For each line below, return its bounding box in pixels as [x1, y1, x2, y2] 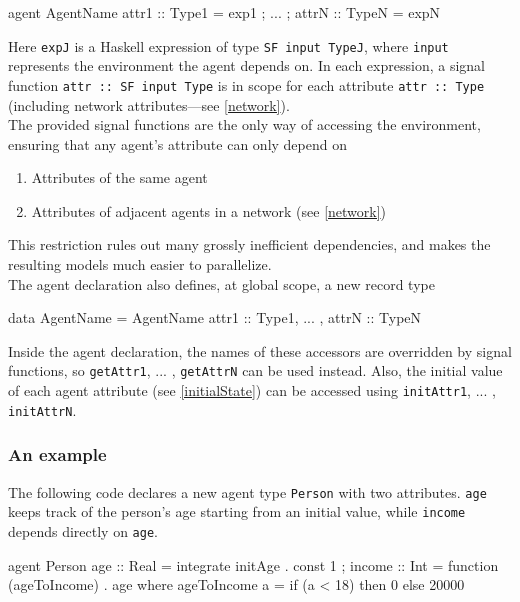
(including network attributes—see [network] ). [8, 94, 290, 115]
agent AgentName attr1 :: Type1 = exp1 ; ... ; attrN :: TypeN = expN [8, 2, 441, 22]
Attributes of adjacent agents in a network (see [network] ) [31, 200, 387, 221]
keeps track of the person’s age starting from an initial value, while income [8, 501, 466, 522]
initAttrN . [8, 399, 77, 420]
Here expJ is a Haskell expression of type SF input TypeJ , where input [8, 35, 449, 56]
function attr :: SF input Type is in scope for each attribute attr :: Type [8, 74, 485, 95]
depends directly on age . [8, 520, 158, 541]
